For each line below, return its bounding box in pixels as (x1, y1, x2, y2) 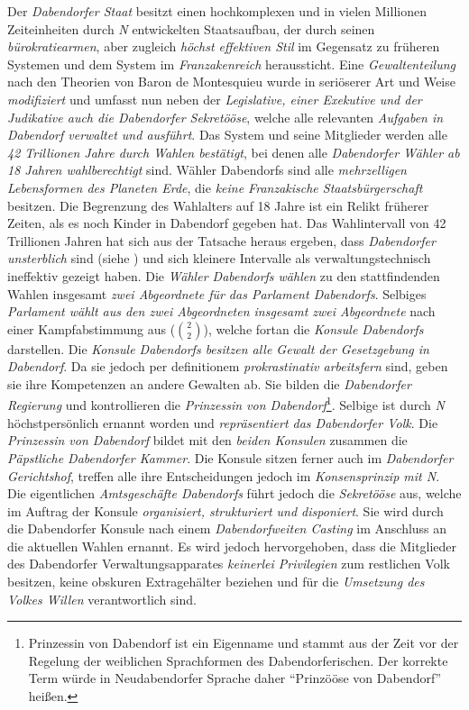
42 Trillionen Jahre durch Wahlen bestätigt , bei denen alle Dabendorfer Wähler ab (7, 142, 460, 161)
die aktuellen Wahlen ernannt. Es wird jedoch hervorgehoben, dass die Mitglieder (7, 536, 457, 555)
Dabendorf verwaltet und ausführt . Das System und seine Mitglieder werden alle (7, 125, 447, 144)
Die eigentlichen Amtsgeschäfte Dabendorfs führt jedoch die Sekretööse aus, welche (7, 484, 462, 503)
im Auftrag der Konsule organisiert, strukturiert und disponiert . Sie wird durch (7, 501, 444, 520)
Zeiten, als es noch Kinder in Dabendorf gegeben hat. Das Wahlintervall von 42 (7, 214, 446, 232)
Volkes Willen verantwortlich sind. (7, 589, 197, 608)
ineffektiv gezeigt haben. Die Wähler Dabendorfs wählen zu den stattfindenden (7, 266, 440, 285)
